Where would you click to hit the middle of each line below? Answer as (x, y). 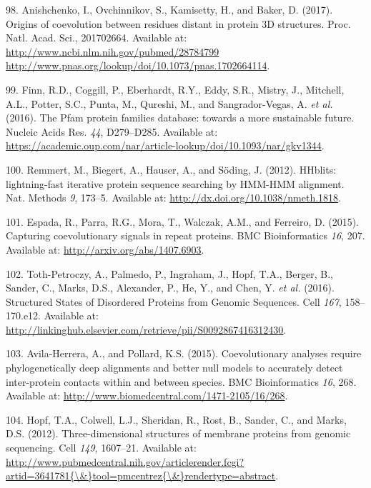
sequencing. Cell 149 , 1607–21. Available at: (101, 448)
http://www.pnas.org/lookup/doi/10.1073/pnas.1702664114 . (138, 65)
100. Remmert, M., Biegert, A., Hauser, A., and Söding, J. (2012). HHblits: (171, 169)
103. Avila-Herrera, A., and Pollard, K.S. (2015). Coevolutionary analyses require (184, 353)
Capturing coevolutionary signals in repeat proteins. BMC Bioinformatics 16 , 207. (185, 235)
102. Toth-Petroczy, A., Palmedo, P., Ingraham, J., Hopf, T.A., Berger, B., (169, 273)
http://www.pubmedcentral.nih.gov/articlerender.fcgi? (125, 461)
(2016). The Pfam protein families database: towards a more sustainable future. (180, 118)
